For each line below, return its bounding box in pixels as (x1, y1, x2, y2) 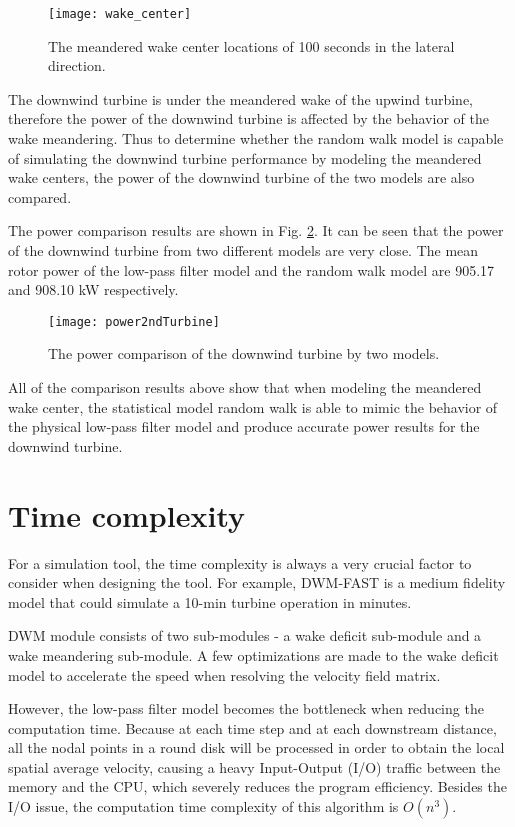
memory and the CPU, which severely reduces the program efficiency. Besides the (8, 776, 507, 797)
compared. (8, 186, 72, 207)
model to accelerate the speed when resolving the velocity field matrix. (8, 664, 441, 685)
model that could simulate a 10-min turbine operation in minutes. (8, 591, 412, 612)
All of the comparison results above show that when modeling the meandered (8, 377, 482, 398)
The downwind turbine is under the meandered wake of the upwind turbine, (8, 88, 473, 109)
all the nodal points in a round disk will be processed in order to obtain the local (8, 737, 505, 758)
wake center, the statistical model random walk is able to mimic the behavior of (8, 396, 498, 417)
